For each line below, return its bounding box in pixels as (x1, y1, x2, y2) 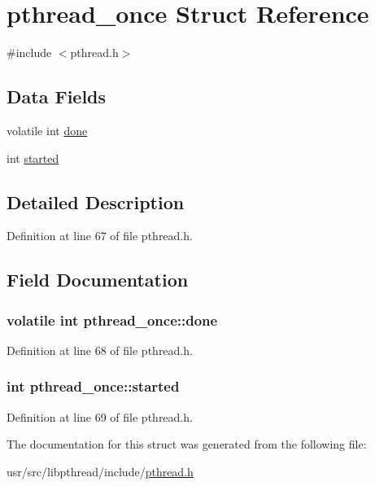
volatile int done (7, 121, 88, 138)
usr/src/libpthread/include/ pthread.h (7, 462, 194, 479)
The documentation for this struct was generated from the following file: (7, 436, 367, 453)
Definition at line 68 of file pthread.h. (7, 341, 193, 358)
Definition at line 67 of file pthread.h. (7, 227, 193, 244)
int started (7, 149, 59, 166)
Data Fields (7, 84, 107, 109)
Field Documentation (7, 267, 189, 292)
